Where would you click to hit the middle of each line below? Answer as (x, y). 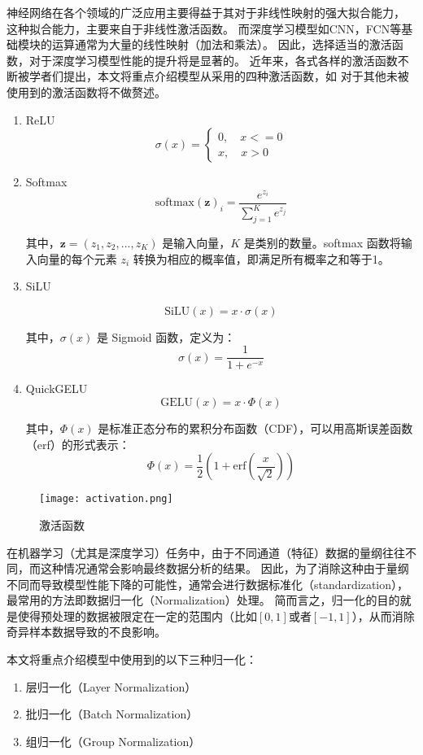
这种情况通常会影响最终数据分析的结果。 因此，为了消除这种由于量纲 (225, 568)
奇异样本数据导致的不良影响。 (86, 632)
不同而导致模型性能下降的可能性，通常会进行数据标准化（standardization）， (208, 584)
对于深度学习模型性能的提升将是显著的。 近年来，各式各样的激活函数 (213, 60)
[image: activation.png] (106, 499)
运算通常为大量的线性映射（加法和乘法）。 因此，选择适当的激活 (222, 44)
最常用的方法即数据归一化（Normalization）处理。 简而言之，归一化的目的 (203, 600)
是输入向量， (196, 243)
